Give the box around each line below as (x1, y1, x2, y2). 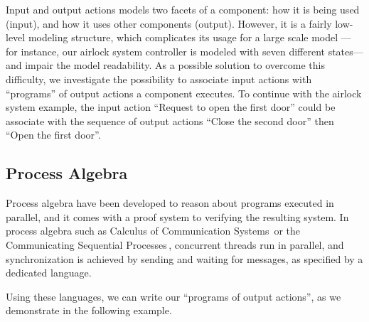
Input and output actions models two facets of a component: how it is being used (6, 2, 360, 16)
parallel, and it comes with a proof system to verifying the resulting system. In (6, 209, 349, 224)
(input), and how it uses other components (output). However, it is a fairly (6, 16, 332, 31)
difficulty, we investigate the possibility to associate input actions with (6, 71, 312, 86)
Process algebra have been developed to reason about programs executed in (6, 195, 334, 210)
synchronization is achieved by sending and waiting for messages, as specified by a (6, 251, 363, 266)
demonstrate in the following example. (6, 303, 172, 318)
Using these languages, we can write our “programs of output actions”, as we (6, 289, 341, 304)
